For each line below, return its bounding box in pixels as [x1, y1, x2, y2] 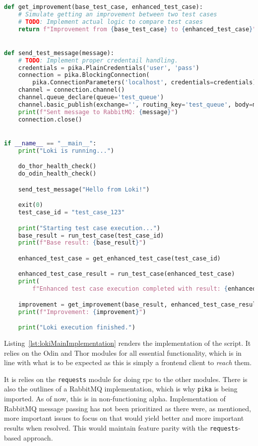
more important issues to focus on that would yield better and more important [4, 413, 244, 423]
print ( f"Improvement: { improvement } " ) [18, 308, 146, 316]
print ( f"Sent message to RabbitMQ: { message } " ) [18, 108, 178, 116]
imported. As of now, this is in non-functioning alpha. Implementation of [4, 393, 226, 404]
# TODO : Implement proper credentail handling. [18, 57, 178, 64]
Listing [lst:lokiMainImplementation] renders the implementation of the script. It [4, 338, 251, 348]
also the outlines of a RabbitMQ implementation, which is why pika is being [4, 383, 238, 394]
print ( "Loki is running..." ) [18, 147, 114, 154]
